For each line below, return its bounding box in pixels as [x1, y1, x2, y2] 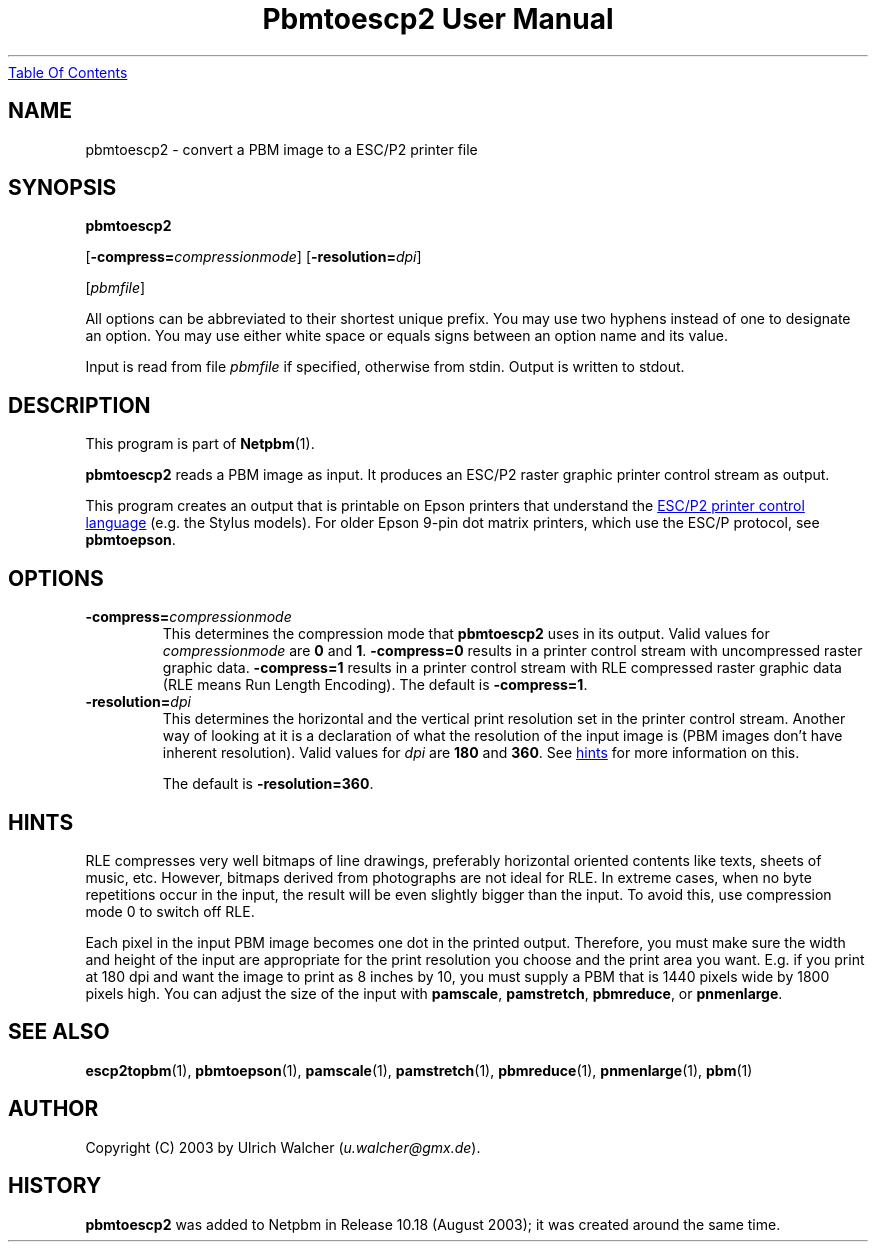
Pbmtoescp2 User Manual [262, 2, 614, 36]
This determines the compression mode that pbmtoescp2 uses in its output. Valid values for [162, 625, 770, 643]
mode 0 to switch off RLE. [85, 902, 255, 920]
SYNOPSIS [8, 175, 117, 201]
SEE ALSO [8, 1019, 110, 1045]
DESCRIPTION [8, 392, 151, 418]
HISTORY [8, 1173, 102, 1199]
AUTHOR [8, 1096, 99, 1122]
